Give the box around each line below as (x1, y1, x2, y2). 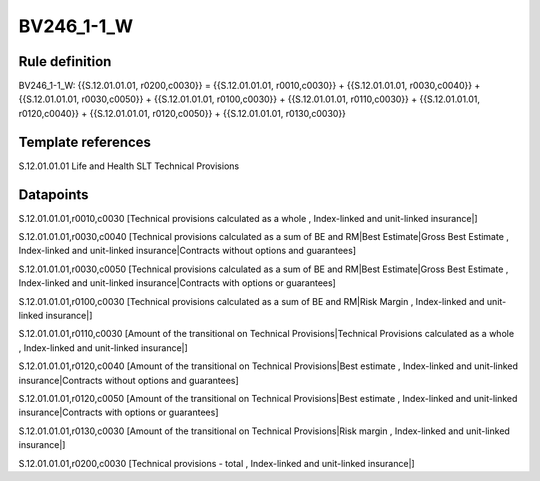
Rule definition (18, 53, 112, 70)
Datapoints (18, 186, 89, 203)
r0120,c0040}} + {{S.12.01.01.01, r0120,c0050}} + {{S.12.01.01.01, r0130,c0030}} (18, 107, 347, 119)
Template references (18, 133, 152, 150)
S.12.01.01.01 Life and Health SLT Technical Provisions (18, 160, 240, 172)
